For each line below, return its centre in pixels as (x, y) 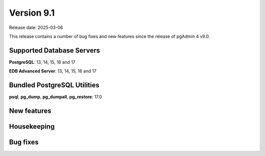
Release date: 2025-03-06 (36, 27)
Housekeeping (32, 126)
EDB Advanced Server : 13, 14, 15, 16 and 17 (53, 71)
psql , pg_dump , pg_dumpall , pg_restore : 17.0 (56, 97)
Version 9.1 (32, 13)
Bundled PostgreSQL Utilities (54, 85)
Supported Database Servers (54, 50)
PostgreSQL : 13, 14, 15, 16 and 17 (42, 62)
